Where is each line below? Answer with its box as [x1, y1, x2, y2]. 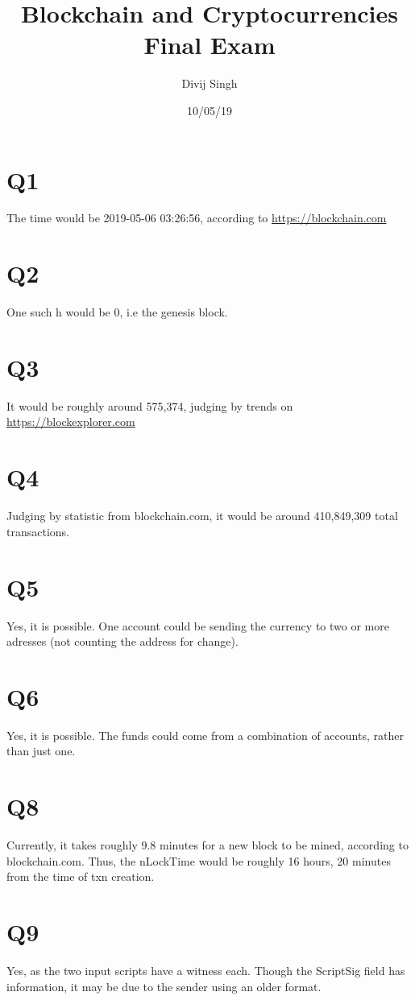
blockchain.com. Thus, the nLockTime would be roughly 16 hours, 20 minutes [6, 852, 391, 869]
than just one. [6, 742, 76, 759]
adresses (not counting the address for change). [6, 633, 239, 650]
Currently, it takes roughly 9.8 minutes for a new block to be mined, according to [6, 837, 409, 853]
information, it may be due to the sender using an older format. [6, 977, 322, 994]
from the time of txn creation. [6, 868, 155, 885]
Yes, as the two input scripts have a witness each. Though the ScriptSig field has [6, 962, 405, 979]
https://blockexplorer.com [6, 413, 135, 430]
